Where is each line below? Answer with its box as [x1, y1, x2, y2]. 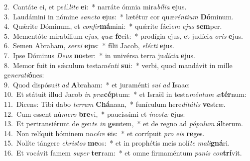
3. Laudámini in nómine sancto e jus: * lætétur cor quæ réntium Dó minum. [4, 11, 234, 21]
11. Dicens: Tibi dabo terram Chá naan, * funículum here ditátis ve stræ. [4, 98, 226, 109]
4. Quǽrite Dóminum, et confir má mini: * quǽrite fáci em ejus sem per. [4, 21, 222, 31]
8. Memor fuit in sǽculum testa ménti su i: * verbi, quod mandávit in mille [4, 60, 233, 70]
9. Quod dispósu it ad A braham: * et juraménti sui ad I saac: [4, 79, 190, 89]
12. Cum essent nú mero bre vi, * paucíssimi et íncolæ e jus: [4, 108, 185, 119]
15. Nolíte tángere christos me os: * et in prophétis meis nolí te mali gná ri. [4, 138, 230, 148]
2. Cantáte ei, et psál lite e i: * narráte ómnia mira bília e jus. [4, 1, 187, 11]
